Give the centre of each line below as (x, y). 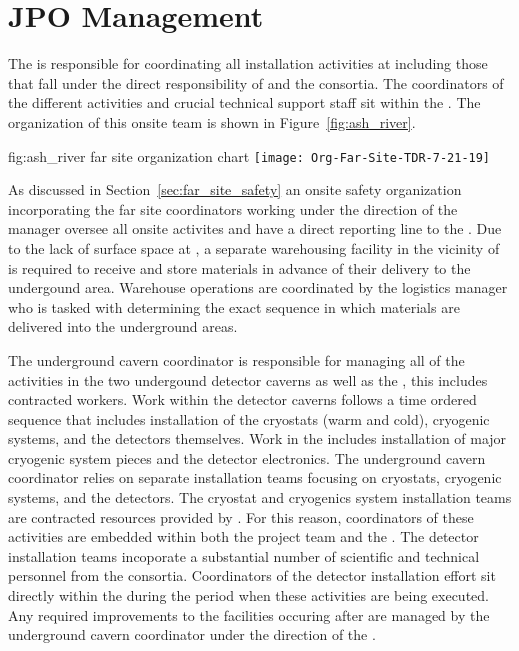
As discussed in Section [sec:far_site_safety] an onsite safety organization (235, 189)
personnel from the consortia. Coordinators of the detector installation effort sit (252, 575)
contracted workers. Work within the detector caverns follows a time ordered (242, 399)
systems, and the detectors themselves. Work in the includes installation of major (257, 438)
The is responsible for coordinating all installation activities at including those (248, 63)
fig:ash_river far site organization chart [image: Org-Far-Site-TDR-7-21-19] (249, 155)
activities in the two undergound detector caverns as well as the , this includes (248, 379)
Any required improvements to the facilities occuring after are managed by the (249, 614)
